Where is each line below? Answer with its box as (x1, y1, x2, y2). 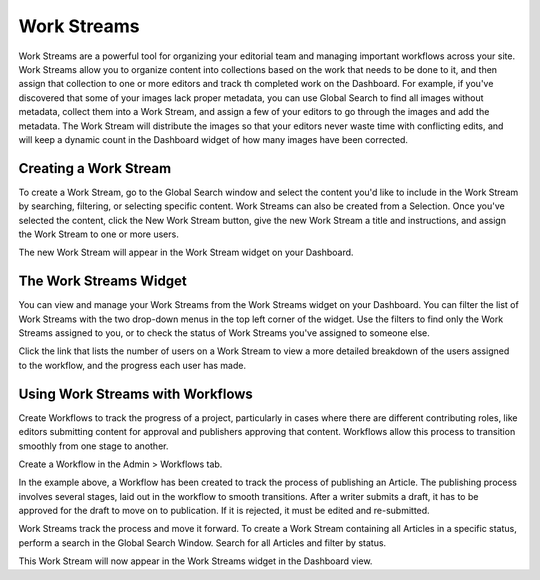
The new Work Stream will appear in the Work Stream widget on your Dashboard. (18, 246, 354, 259)
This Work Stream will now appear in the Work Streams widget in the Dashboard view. (18, 555, 373, 567)
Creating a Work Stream (18, 160, 172, 177)
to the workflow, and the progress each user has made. (18, 359, 247, 371)
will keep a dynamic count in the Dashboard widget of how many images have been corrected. (18, 133, 409, 145)
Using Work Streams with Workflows (18, 385, 254, 402)
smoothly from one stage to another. (18, 440, 169, 452)
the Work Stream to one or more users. (18, 228, 179, 240)
